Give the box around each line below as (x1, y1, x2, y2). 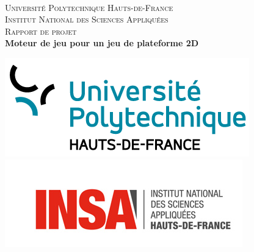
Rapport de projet (5, 24, 77, 37)
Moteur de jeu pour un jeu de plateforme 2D (5, 37, 199, 49)
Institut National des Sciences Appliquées (5, 13, 169, 26)
